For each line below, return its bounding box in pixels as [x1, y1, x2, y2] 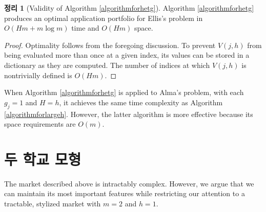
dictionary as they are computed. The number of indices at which [4, 59, 210, 70]
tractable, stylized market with [4, 198, 101, 209]
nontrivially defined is [4, 69, 72, 80]
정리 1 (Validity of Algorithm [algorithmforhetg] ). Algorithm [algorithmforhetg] [4, 3, 254, 13]
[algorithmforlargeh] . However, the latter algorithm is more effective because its [4, 108, 253, 119]
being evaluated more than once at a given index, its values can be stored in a [4, 50, 250, 60]
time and [71, 22, 99, 33]
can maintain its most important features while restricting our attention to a [4, 188, 245, 199]
